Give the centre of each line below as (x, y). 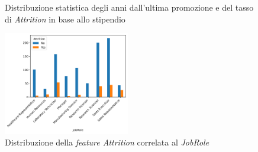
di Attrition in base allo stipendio (65, 19)
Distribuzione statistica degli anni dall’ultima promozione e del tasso (129, 7)
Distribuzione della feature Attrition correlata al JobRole (107, 142)
